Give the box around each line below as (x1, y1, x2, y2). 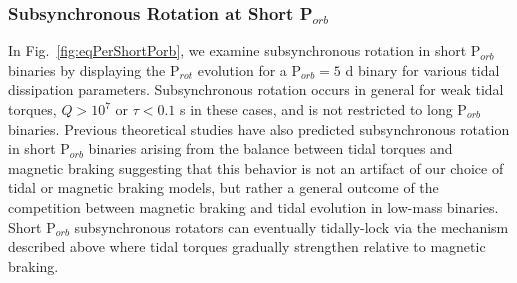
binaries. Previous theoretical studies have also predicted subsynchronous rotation (8, 118, 510, 139)
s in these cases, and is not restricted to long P (179, 99, 467, 119)
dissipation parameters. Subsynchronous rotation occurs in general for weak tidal (8, 79, 504, 100)
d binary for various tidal (345, 59, 500, 80)
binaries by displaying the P (8, 59, 180, 80)
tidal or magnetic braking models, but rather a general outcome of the (8, 177, 439, 198)
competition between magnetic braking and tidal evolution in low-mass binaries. (8, 196, 499, 217)
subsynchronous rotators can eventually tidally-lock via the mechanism (74, 216, 509, 237)
